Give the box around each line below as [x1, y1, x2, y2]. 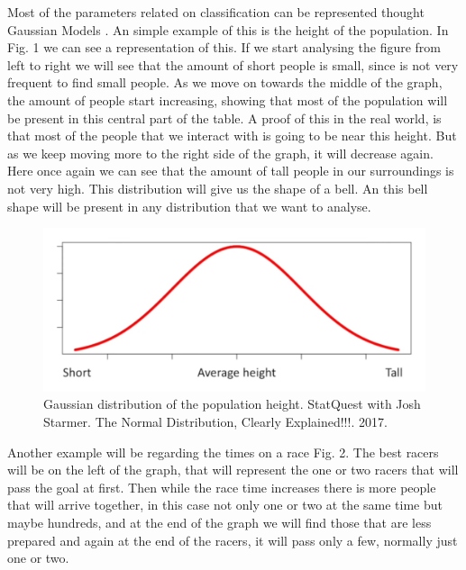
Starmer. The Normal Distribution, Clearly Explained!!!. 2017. [43, 412, 388, 431]
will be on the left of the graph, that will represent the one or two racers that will [7, 460, 459, 479]
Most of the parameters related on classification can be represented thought [7, 3, 425, 21]
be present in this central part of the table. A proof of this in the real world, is [7, 108, 442, 127]
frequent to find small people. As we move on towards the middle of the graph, [7, 73, 443, 92]
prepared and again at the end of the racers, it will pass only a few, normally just [7, 530, 458, 549]
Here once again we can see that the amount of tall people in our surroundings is [7, 161, 454, 180]
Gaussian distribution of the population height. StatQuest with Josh [43, 394, 421, 413]
